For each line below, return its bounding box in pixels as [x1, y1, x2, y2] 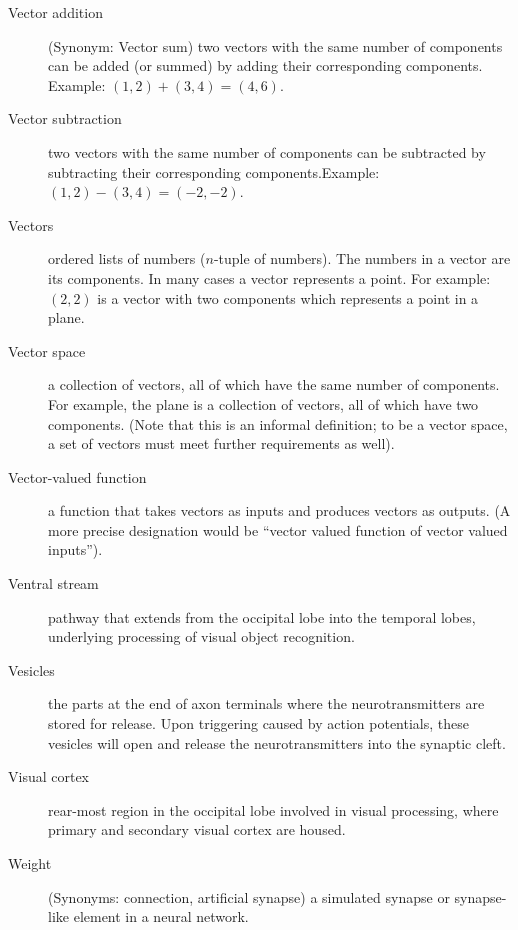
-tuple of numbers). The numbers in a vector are [213, 248, 511, 269]
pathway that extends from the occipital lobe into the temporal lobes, [48, 606, 476, 627]
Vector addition [8, 2, 103, 22]
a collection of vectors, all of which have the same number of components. [48, 374, 500, 395]
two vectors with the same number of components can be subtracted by [48, 141, 486, 162]
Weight [8, 853, 52, 873]
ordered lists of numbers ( [48, 248, 206, 269]
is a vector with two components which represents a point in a [97, 287, 479, 308]
